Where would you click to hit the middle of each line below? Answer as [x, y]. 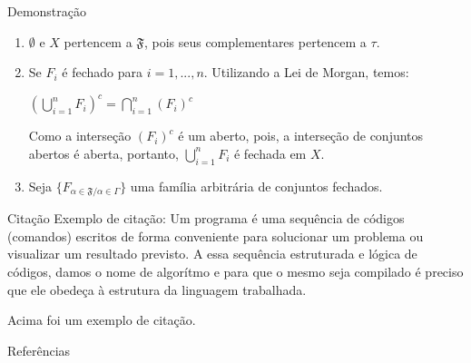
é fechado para [103, 72]
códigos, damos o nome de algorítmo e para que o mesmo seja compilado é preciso [235, 271]
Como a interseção [80, 136]
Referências [39, 350]
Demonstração [47, 11]
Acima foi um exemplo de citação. [102, 320]
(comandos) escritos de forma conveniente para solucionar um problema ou [216, 235]
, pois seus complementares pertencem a [255, 41]
